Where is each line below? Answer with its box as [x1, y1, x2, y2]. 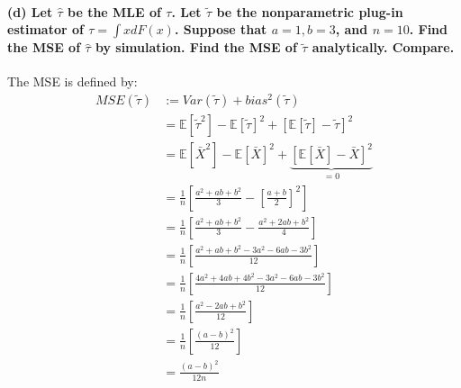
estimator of [7, 20, 84, 39]
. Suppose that [174, 20, 267, 39]
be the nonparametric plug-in [216, 2, 403, 21]
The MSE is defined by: [7, 72, 138, 91]
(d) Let [7, 2, 53, 21]
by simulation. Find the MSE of [95, 38, 297, 57]
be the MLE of [68, 2, 161, 21]
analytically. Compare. [312, 38, 455, 57]
